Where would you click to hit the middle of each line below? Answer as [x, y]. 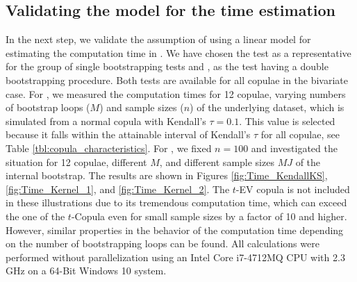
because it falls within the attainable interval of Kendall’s [128, 134]
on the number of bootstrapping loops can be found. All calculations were [163, 243]
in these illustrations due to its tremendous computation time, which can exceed [176, 202]
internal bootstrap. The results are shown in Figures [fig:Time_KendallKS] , [167, 175]
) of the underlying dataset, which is [267, 107]
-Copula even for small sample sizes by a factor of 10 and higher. [209, 216]
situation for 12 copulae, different [76, 161]
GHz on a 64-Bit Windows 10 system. [86, 271]
